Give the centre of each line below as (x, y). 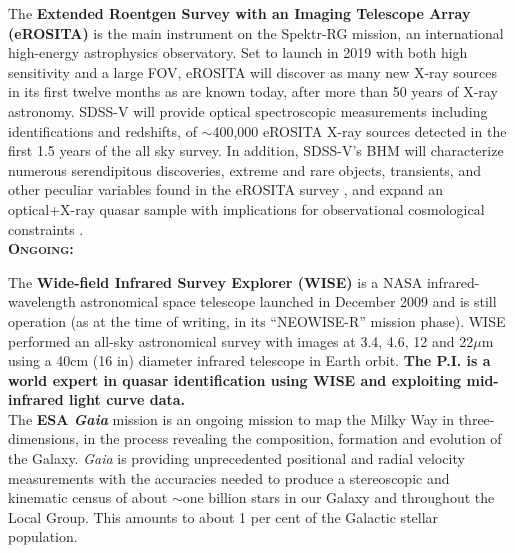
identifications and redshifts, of (102, 130)
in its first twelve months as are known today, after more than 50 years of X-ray (253, 91)
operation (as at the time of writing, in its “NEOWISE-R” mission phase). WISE (257, 320)
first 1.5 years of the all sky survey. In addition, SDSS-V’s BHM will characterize (256, 150)
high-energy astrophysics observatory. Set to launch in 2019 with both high (238, 52)
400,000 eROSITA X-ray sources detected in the (359, 130)
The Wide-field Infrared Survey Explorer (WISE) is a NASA (215, 281)
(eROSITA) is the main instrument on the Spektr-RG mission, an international (256, 32)
